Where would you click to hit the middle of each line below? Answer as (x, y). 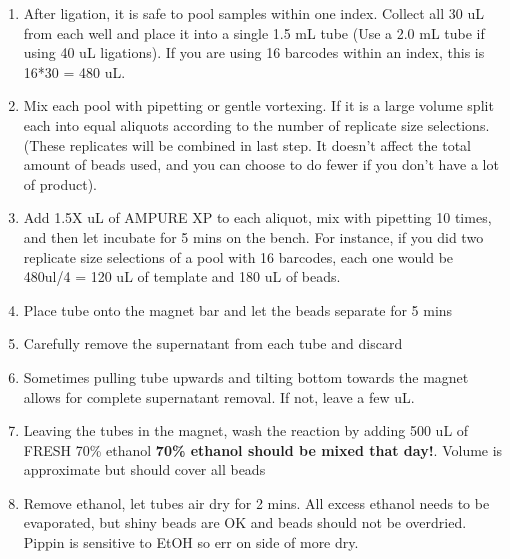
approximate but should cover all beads (144, 469)
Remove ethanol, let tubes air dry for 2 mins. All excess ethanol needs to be (256, 502)
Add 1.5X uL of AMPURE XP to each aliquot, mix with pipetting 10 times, (257, 217)
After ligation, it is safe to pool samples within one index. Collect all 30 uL (254, 13)
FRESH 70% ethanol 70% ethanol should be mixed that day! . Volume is (263, 449)
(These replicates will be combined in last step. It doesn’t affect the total (247, 144)
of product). (60, 183)
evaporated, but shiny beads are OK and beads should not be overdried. (245, 522)
